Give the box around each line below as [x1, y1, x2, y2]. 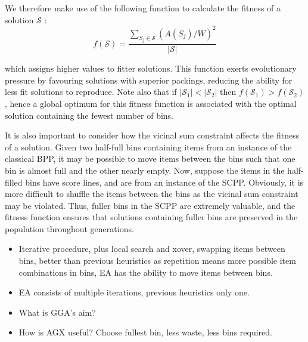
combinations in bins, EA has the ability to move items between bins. [18, 266, 273, 278]
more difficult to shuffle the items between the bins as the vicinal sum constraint [5, 187, 298, 200]
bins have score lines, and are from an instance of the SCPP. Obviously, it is [25, 175, 304, 188]
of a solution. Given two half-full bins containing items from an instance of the [5, 140, 292, 153]
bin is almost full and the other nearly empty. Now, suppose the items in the [5, 164, 285, 176]
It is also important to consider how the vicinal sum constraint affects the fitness [5, 129, 300, 141]
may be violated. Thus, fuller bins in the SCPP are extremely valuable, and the [5, 199, 295, 211]
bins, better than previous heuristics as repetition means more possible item [18, 254, 296, 267]
